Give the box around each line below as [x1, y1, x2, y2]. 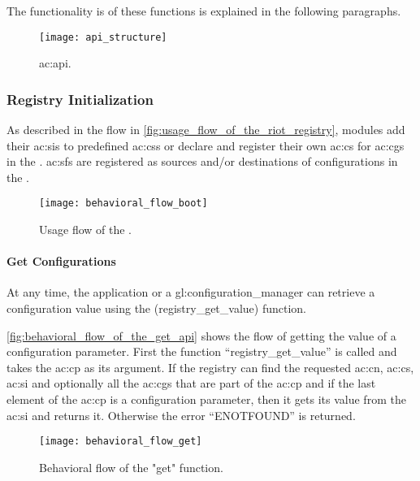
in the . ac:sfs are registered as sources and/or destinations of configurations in [6, 153, 398, 170]
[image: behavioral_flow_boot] [39, 197, 208, 210]
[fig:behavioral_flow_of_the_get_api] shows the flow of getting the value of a [6, 327, 396, 344]
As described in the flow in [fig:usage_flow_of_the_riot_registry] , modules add [6, 121, 405, 138]
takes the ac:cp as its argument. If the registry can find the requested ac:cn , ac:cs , [6, 358, 414, 375]
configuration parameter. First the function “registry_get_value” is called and [6, 343, 397, 360]
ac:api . [39, 54, 71, 71]
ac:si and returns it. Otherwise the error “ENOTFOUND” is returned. [6, 406, 356, 423]
